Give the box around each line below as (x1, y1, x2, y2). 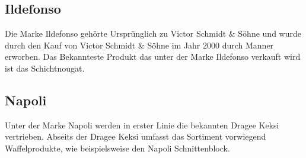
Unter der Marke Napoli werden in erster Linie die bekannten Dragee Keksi (5, 118, 279, 131)
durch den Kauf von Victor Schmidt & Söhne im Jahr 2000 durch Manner (5, 38, 274, 51)
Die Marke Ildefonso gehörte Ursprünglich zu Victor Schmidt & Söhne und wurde (5, 27, 301, 40)
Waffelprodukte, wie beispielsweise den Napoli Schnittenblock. (5, 141, 230, 154)
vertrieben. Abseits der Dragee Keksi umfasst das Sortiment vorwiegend (5, 130, 266, 143)
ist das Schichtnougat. (5, 62, 85, 74)
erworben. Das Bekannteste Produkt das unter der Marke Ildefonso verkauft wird (5, 50, 301, 63)
